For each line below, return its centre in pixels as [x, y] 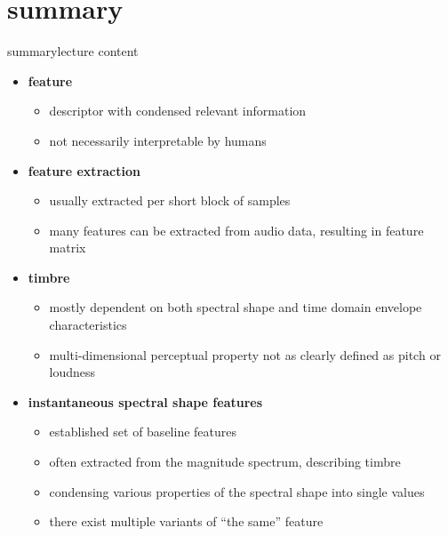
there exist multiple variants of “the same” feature [186, 521]
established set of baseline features [143, 432]
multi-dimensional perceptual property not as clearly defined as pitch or [245, 354]
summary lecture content [73, 51]
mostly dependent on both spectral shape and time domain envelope [236, 307]
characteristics [88, 325]
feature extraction [84, 170]
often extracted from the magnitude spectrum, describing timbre [225, 462]
